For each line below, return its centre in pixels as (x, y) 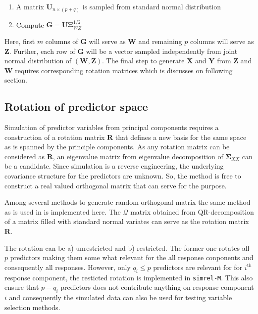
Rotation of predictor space (76, 107)
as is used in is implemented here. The (63, 211)
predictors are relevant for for (198, 267)
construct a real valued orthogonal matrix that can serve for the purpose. (116, 185)
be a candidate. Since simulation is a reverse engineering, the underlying (114, 166)
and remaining (160, 41)
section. (16, 80)
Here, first (20, 41)
